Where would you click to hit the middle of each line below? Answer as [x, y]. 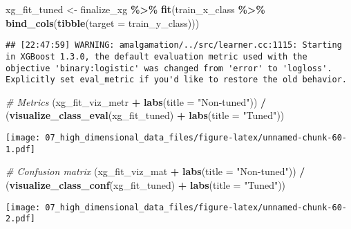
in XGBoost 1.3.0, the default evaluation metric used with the [156, 56]
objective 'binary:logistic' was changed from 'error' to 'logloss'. [169, 68]
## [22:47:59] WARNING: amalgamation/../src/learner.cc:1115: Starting [174, 45]
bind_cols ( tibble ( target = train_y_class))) [103, 22]
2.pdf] [20, 219]
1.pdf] [20, 149]
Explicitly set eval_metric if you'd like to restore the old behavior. [176, 80]
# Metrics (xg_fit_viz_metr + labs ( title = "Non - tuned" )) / [136, 101]
